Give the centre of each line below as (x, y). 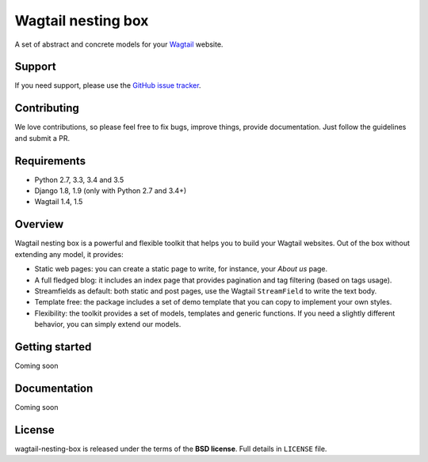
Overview (39, 224)
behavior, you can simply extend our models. (108, 324)
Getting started (53, 347)
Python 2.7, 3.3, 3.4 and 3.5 (79, 180)
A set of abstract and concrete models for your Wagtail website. (119, 44)
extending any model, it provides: (69, 254)
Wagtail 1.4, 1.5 (59, 202)
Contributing (47, 108)
